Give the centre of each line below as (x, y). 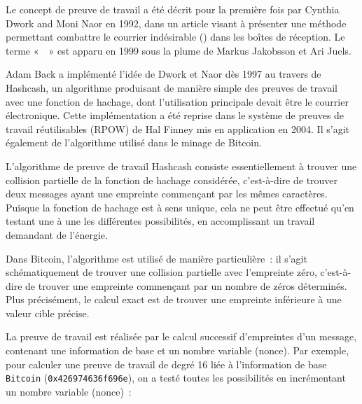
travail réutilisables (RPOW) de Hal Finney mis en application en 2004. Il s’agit (177, 128)
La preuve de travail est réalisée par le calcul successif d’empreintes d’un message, (181, 336)
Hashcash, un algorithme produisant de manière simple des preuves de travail (172, 87)
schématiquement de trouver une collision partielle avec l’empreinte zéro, (161, 272)
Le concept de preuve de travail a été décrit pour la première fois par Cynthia (173, 9)
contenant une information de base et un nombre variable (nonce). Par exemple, (177, 350)
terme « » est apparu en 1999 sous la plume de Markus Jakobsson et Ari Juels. (179, 50)
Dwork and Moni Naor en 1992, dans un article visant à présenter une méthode (176, 23)
